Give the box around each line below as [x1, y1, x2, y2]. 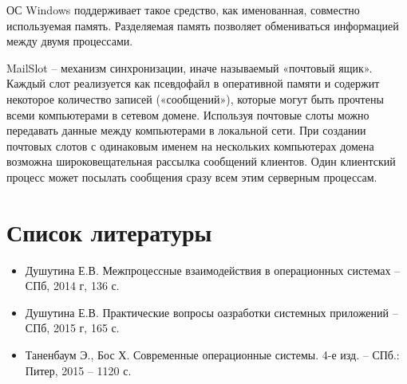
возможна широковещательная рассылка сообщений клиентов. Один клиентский [6, 153, 396, 170]
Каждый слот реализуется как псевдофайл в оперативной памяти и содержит [6, 75, 380, 92]
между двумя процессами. [6, 33, 133, 49]
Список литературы [6, 215, 212, 248]
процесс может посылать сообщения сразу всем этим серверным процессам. [6, 168, 377, 185]
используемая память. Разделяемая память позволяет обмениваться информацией [6, 17, 399, 33]
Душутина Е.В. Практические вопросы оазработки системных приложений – [25, 304, 398, 320]
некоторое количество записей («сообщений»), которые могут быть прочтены [6, 90, 384, 107]
